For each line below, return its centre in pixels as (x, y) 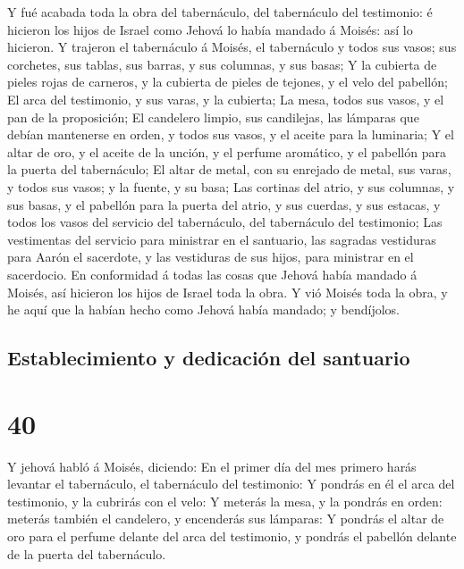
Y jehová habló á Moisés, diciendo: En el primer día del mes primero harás (212, 466)
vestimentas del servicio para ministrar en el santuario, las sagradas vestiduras (222, 239)
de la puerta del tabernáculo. (87, 553)
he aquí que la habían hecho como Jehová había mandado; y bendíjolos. (203, 310)
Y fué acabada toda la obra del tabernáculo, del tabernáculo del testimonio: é (220, 12)
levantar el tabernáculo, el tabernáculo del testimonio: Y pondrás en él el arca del (231, 484)
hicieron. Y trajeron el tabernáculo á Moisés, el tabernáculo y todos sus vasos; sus (232, 47)
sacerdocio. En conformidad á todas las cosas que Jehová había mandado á (212, 274)
